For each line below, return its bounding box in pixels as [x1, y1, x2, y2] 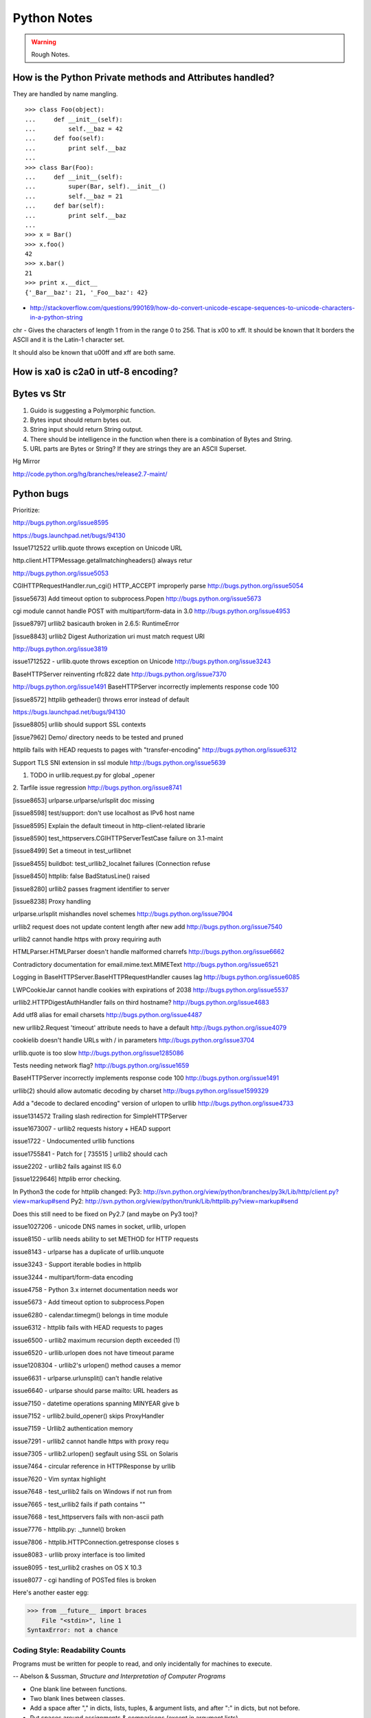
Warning [31, 38, 56, 46]
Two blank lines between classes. [30, 1695, 125, 1703]
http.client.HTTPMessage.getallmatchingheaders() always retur [12, 557, 192, 565]
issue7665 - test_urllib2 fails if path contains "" [12, 1500, 146, 1508]
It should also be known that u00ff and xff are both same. [12, 348, 175, 357]
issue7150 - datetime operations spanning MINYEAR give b [12, 1399, 180, 1407]
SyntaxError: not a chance [27, 1626, 118, 1634]
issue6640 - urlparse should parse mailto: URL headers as [12, 1387, 179, 1395]
